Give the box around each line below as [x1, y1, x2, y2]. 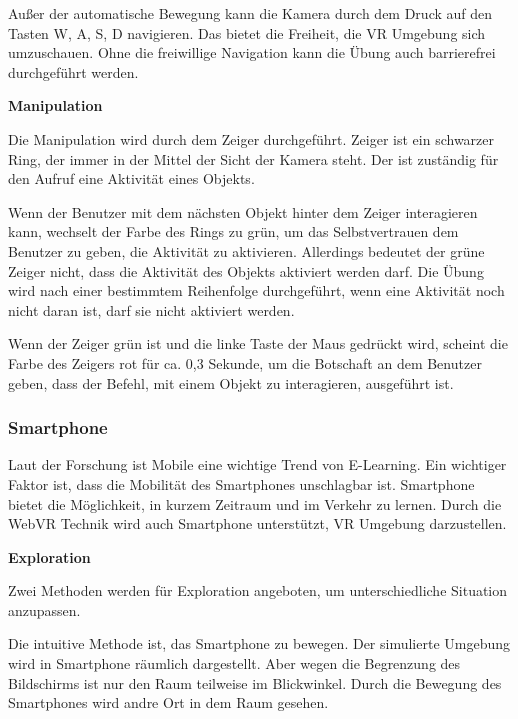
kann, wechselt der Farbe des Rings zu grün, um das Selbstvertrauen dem [8, 221, 459, 242]
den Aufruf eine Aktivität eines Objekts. [8, 168, 255, 189]
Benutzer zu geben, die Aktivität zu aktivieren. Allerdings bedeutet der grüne [8, 240, 485, 261]
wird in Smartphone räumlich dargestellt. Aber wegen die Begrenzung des [8, 653, 461, 674]
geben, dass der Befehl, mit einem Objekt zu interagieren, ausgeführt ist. [8, 372, 454, 393]
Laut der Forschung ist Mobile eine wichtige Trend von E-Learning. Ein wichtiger [8, 454, 507, 475]
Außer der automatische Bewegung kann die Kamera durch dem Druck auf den [8, 3, 493, 23]
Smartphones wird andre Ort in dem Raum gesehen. [8, 692, 329, 713]
